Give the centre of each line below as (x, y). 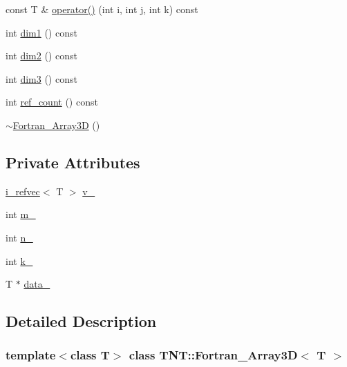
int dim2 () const (41, 56)
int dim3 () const (41, 78)
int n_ (19, 237)
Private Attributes (73, 162)
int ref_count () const (52, 102)
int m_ (21, 214)
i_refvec (23, 191)
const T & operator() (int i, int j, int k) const (102, 9)
